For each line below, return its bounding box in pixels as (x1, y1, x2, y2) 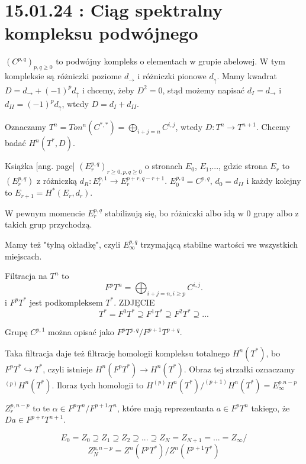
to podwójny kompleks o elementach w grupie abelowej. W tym (56, 55, 285, 67)
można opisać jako (48, 326, 114, 338)
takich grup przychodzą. (5, 218, 92, 231)
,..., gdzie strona (209, 160, 268, 172)
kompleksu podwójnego (5, 21, 198, 45)
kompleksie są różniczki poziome (5, 70, 122, 82)
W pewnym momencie (5, 206, 85, 219)
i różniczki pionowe (137, 70, 207, 82)
